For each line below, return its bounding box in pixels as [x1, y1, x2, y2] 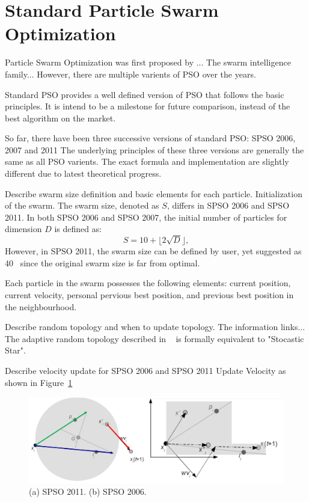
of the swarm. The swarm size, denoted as [5, 199, 159, 212]
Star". [5, 344, 26, 357]
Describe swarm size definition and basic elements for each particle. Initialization [5, 187, 302, 200]
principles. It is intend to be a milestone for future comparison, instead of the [5, 100, 290, 112]
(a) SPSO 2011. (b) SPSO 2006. [29, 485, 147, 498]
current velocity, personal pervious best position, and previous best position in [5, 288, 294, 301]
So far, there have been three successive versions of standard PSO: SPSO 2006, [5, 132, 296, 144]
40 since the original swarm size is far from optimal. [5, 256, 200, 269]
